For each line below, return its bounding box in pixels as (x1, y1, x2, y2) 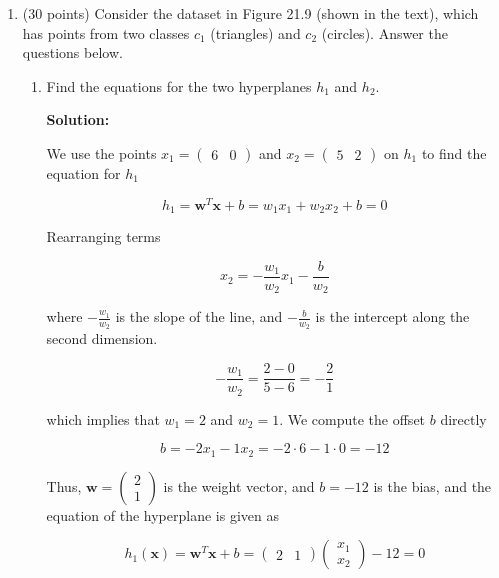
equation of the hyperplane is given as (46, 504, 279, 525)
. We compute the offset (279, 408, 426, 429)
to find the (421, 142, 487, 163)
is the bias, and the (373, 475, 492, 496)
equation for (46, 162, 121, 183)
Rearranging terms (46, 226, 161, 247)
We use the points (46, 142, 157, 163)
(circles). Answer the (321, 22, 448, 43)
